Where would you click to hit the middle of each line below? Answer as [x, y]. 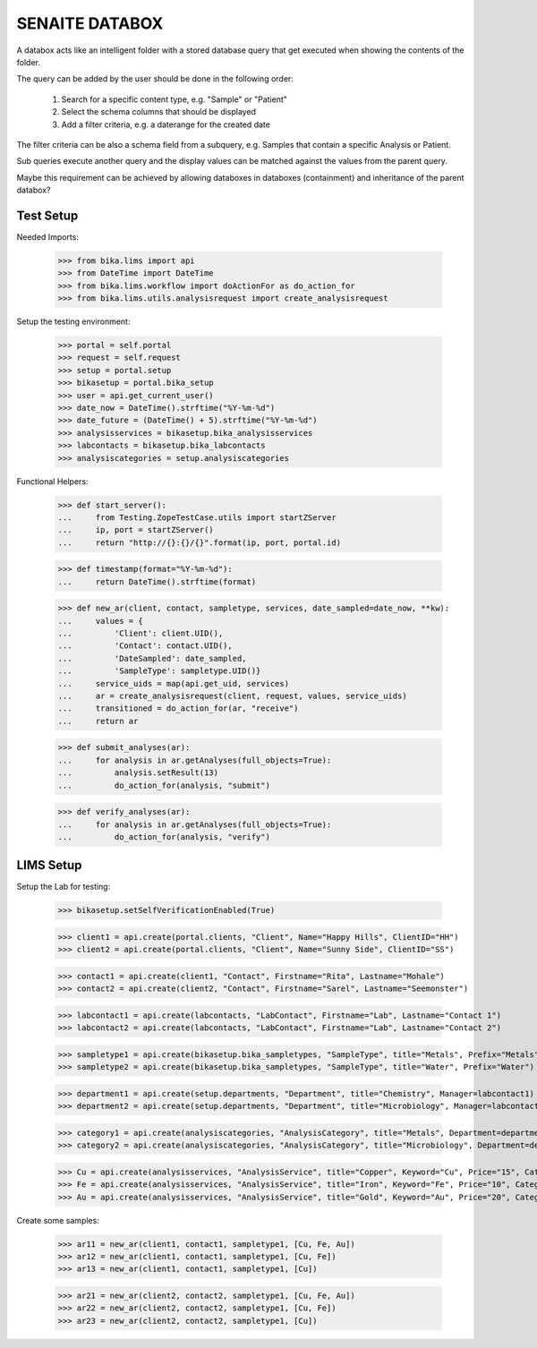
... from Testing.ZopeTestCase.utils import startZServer [197, 517]
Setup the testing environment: [73, 321]
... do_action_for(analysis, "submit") [164, 785]
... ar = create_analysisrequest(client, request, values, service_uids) [232, 696]
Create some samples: [58, 1220]
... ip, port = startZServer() [136, 530]
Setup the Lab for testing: [64, 887]
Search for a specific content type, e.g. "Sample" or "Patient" [175, 99]
